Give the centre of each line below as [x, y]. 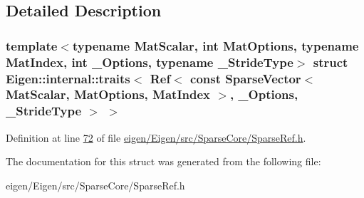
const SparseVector [246, 78]
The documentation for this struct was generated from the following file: [163, 161]
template [32, 45]
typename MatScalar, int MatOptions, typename [215, 45]
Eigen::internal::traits [68, 78]
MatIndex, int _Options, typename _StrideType [150, 62]
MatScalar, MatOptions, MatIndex [108, 94]
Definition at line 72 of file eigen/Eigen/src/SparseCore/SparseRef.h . [156, 137]
